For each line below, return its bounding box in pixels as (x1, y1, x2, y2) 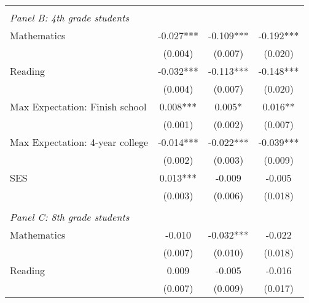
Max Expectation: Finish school (10, 99, 147, 113)
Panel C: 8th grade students (10, 210, 130, 224)
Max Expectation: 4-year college (10, 135, 149, 149)
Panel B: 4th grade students (10, 10, 130, 25)
